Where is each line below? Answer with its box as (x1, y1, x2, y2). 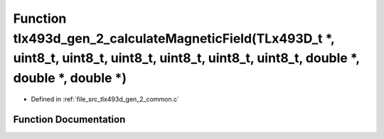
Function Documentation (13, 113, 126, 126)
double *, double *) (13, 70, 127, 87)
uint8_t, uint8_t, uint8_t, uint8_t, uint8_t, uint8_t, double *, (13, 50, 360, 67)
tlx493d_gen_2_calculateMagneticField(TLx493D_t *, (13, 30, 335, 46)
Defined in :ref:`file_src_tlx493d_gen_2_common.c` (31, 94, 180, 103)
